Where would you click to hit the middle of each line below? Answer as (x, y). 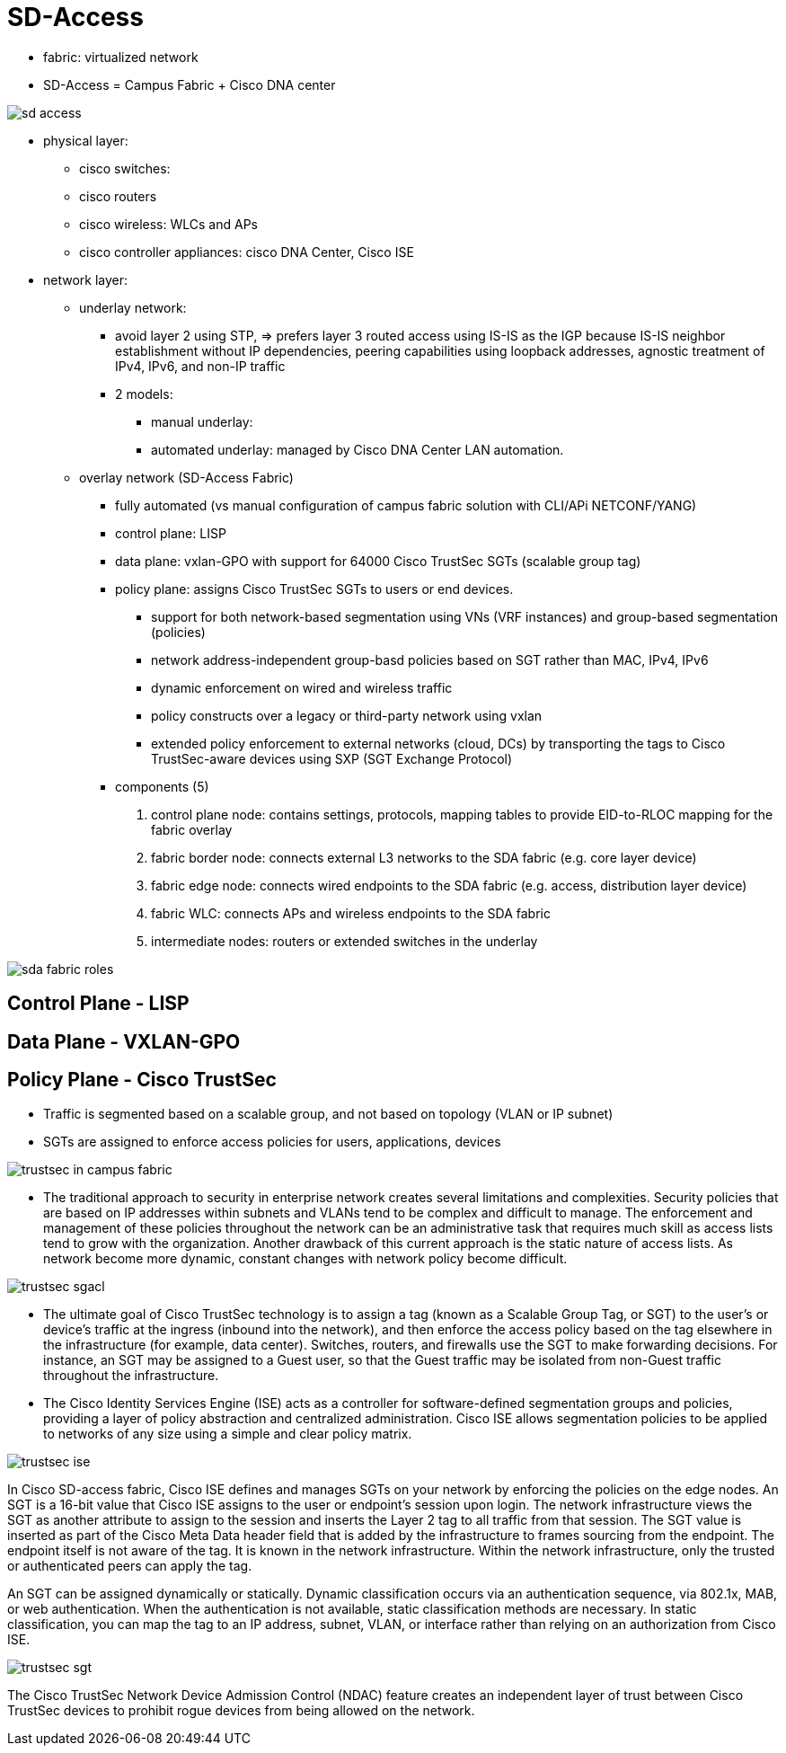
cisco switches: (125, 168)
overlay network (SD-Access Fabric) (186, 477)
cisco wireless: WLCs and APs (168, 224)
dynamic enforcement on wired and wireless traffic (302, 687)
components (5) (162, 786)
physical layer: (86, 140)
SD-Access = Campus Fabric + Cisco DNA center (190, 84)
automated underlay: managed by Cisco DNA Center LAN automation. (358, 449)
